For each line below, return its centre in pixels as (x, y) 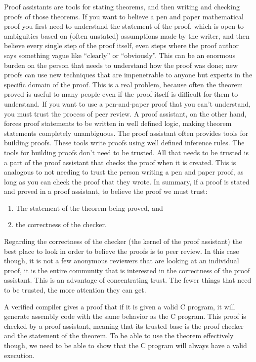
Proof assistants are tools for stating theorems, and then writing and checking (122, 6)
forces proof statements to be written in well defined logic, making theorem (118, 123)
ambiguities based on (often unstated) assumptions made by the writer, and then (127, 35)
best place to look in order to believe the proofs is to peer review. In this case (122, 251)
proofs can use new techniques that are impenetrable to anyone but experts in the (128, 75)
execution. (19, 355)
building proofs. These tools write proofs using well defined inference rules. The (124, 143)
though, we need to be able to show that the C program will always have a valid (126, 345)
